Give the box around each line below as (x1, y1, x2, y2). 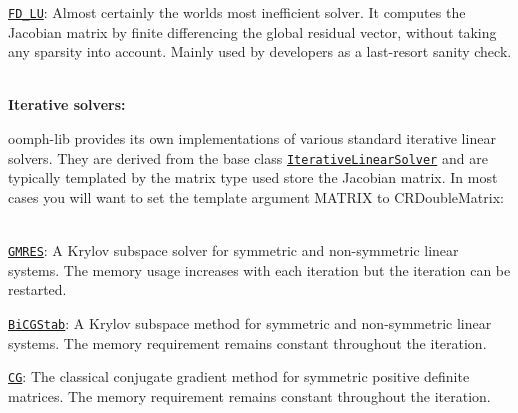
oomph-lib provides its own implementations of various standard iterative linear (8, 128, 496, 149)
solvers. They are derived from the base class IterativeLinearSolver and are (8, 147, 488, 168)
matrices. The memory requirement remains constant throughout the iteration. (8, 385, 491, 406)
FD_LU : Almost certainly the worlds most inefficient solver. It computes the (8, 2, 466, 22)
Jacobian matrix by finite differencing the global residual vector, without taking (8, 21, 497, 42)
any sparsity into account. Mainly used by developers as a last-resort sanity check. (8, 41, 512, 62)
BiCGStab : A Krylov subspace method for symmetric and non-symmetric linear (8, 312, 492, 333)
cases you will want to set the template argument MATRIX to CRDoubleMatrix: (8, 186, 504, 207)
